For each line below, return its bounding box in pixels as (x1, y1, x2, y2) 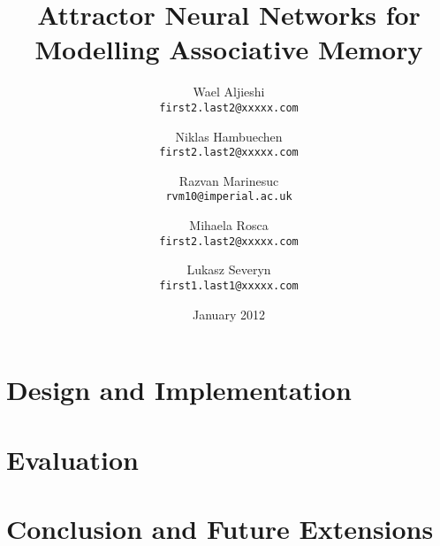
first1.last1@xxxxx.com (159, 279, 299, 292)
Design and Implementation (6, 372, 352, 408)
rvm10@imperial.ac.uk (165, 190, 292, 204)
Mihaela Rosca (189, 216, 269, 235)
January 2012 (193, 304, 265, 323)
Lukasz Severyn (186, 260, 271, 279)
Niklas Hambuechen (175, 127, 283, 145)
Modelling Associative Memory (34, 31, 423, 67)
